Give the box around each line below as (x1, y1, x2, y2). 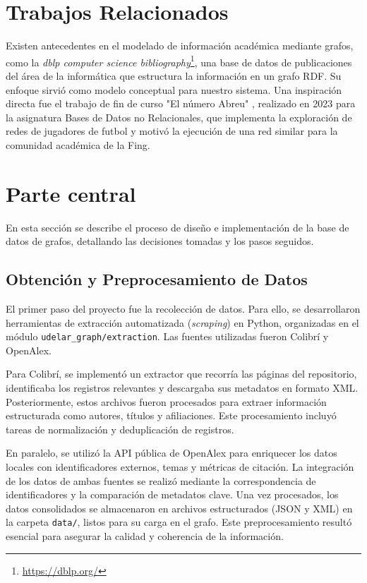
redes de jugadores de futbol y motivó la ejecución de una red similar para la (6, 124, 338, 138)
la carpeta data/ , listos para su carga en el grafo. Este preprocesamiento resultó (6, 515, 352, 529)
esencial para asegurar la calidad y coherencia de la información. (6, 529, 284, 543)
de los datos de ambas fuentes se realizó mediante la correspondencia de (6, 473, 316, 488)
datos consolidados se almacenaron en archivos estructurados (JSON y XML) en (6, 500, 353, 515)
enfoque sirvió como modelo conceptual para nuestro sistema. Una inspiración (6, 82, 342, 97)
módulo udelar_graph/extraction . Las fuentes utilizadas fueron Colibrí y (6, 329, 329, 344)
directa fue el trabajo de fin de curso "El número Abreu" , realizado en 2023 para (6, 96, 356, 111)
